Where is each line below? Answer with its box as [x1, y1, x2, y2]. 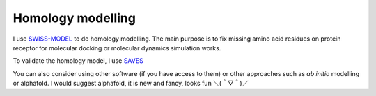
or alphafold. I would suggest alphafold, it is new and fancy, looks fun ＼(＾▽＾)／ [13, 79, 249, 88]
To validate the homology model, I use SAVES [13, 57, 144, 65]
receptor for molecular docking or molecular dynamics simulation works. [13, 44, 221, 52]
